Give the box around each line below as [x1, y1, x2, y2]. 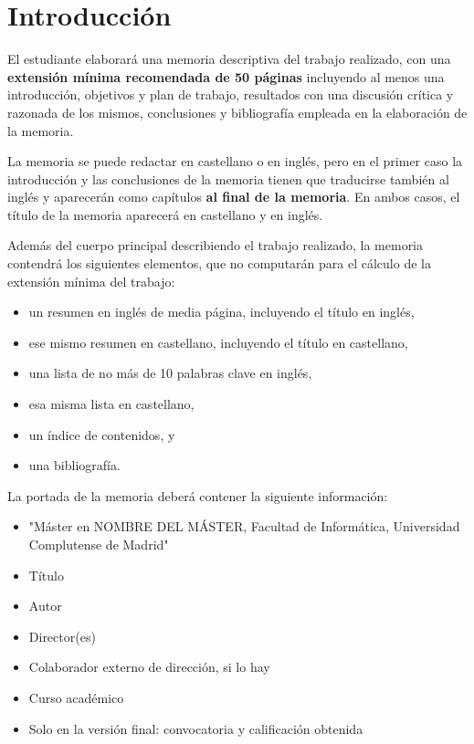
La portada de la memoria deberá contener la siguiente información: [7, 486, 388, 505]
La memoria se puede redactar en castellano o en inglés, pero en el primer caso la [7, 152, 463, 171]
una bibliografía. [28, 456, 121, 475]
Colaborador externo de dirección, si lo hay [28, 657, 270, 676]
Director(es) [28, 626, 96, 645]
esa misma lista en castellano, [28, 394, 195, 414]
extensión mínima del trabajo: [7, 271, 175, 290]
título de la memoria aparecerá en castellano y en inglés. [7, 204, 323, 224]
